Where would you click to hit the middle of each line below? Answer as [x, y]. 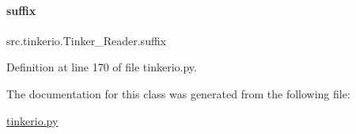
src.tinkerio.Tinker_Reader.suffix [86, 40]
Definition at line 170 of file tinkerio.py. [102, 67]
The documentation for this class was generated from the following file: [178, 93]
